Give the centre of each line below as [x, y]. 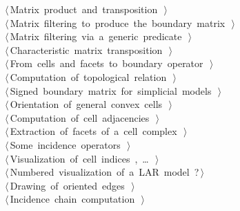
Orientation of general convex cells [86, 104]
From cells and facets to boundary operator [107, 63]
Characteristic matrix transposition [86, 49]
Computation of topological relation [88, 76]
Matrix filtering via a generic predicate [96, 36]
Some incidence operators [65, 144]
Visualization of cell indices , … [79, 158]
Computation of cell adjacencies [80, 117]
